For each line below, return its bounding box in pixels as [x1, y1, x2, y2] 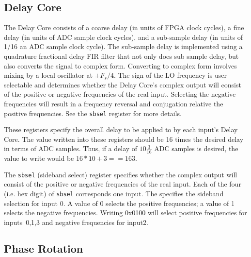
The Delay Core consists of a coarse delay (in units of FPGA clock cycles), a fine [4, 22, 244, 33]
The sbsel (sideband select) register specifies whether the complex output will [4, 169, 237, 179]
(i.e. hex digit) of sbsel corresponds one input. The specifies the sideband [4, 188, 224, 199]
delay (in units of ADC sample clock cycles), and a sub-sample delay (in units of [4, 32, 243, 42]
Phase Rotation [4, 240, 83, 256]
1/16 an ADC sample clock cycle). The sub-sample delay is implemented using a [4, 41, 243, 51]
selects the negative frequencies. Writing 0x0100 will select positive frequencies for [4, 207, 247, 218]
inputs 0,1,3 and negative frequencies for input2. [4, 217, 148, 227]
